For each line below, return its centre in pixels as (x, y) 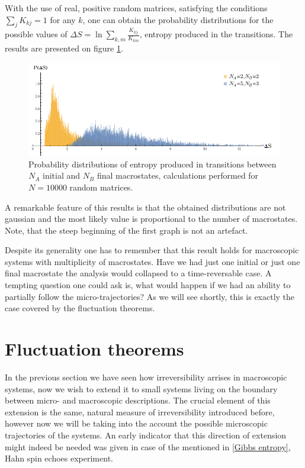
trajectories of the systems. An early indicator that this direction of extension (146, 435)
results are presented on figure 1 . (64, 48)
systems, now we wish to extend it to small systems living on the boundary (141, 388)
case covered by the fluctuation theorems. (80, 308)
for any (63, 19)
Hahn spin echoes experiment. (59, 458)
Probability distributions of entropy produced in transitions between (152, 164)
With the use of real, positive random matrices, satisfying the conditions (136, 8)
